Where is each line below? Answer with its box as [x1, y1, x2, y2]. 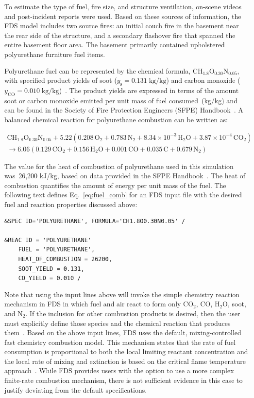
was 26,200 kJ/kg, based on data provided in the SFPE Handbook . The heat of [4, 171, 246, 181]
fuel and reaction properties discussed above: [4, 199, 137, 209]
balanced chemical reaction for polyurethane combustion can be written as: [4, 114, 228, 124]
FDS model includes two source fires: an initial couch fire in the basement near [4, 20, 239, 31]
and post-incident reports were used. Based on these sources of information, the [4, 11, 241, 21]
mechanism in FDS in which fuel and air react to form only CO [4, 299, 194, 309]
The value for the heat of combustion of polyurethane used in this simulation [4, 161, 234, 171]
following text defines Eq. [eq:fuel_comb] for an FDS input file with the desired [4, 190, 242, 200]
